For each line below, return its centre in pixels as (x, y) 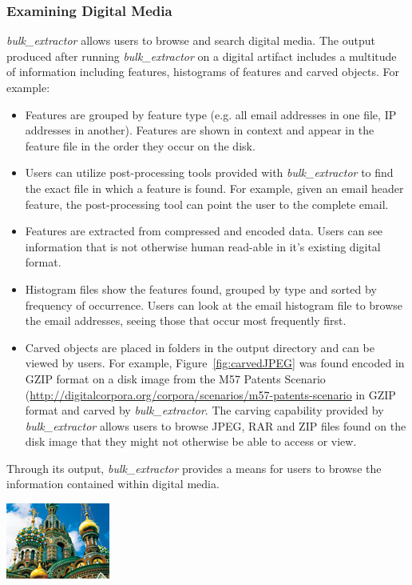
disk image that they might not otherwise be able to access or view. (191, 441)
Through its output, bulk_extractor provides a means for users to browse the (194, 468)
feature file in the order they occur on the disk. (140, 145)
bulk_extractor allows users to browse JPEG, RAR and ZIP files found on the (216, 425)
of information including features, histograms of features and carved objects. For (203, 72)
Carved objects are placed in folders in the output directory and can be (200, 347)
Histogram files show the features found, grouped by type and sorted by (201, 288)
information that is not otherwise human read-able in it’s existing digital (203, 246)
